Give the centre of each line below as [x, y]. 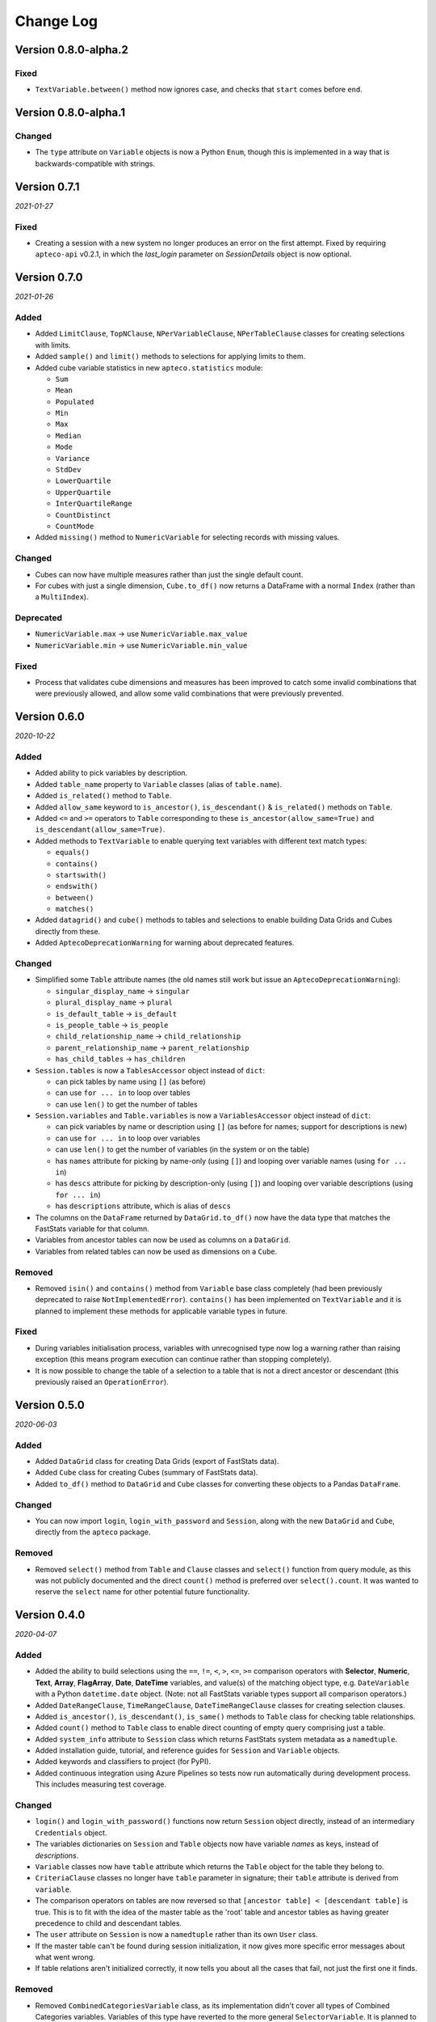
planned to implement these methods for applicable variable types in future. [161, 1311]
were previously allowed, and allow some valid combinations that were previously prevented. [189, 694]
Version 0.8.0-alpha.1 [70, 113]
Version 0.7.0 [49, 278]
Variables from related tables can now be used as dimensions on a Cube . [156, 1251]
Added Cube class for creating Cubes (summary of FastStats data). [147, 1473]
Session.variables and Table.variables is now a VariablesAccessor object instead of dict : [203, 1115]
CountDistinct [83, 515]
